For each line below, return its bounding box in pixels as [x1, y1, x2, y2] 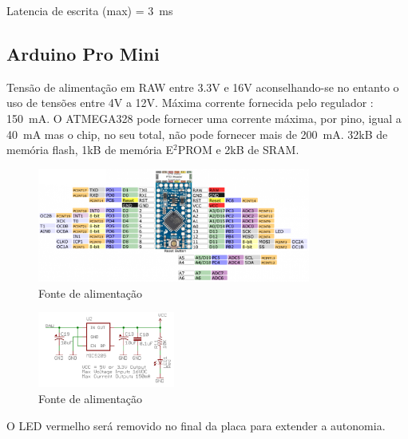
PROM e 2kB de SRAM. [177, 141, 299, 158]
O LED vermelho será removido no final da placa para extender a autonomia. [6, 417, 386, 433]
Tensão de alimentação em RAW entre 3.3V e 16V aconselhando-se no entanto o [6, 78, 399, 95]
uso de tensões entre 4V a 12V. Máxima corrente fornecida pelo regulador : [6, 94, 374, 111]
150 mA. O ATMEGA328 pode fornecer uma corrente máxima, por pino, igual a [6, 109, 402, 126]
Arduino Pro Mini [6, 41, 160, 65]
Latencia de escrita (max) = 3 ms [6, 2, 173, 18]
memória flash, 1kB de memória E [6, 141, 173, 158]
